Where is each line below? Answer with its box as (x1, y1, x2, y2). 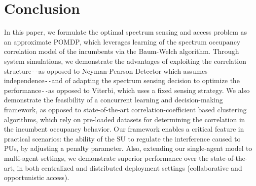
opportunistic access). (4, 172, 70, 183)
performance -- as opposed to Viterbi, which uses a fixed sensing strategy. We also (4, 85, 250, 95)
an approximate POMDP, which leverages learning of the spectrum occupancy (4, 36, 241, 46)
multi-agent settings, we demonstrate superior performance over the (4, 153, 209, 163)
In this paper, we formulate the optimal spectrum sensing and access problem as (4, 27, 247, 37)
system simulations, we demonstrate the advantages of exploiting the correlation (4, 55, 246, 66)
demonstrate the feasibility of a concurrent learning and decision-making (4, 94, 223, 105)
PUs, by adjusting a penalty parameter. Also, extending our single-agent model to (4, 143, 252, 153)
